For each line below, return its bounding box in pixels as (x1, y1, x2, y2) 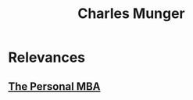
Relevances (8, 48, 86, 66)
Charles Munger (77, 5, 185, 23)
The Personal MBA (8, 80, 101, 93)
